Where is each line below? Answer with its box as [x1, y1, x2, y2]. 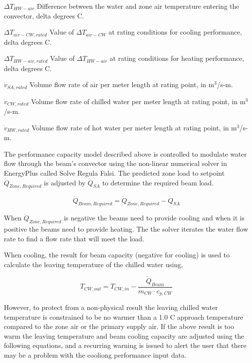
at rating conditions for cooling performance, [108, 27, 242, 37]
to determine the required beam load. [102, 177, 214, 187]
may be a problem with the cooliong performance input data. [4, 350, 187, 360]
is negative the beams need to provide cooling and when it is [64, 213, 245, 223]
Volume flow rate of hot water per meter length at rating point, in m [31, 122, 237, 132]
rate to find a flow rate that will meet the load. [4, 233, 144, 243]
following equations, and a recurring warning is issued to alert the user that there [4, 340, 247, 350]
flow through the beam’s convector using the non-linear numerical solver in [4, 158, 227, 168]
